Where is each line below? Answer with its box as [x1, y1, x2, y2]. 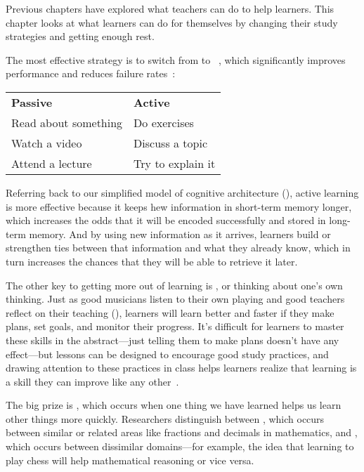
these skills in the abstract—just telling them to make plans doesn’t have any [6, 332, 339, 347]
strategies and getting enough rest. [6, 29, 155, 44]
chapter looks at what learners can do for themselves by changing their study [6, 15, 338, 29]
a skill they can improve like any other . [6, 374, 179, 388]
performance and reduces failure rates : [6, 66, 176, 81]
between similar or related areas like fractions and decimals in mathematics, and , [6, 425, 358, 440]
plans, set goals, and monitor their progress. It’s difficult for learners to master [6, 319, 344, 334]
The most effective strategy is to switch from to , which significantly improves [6, 52, 346, 67]
